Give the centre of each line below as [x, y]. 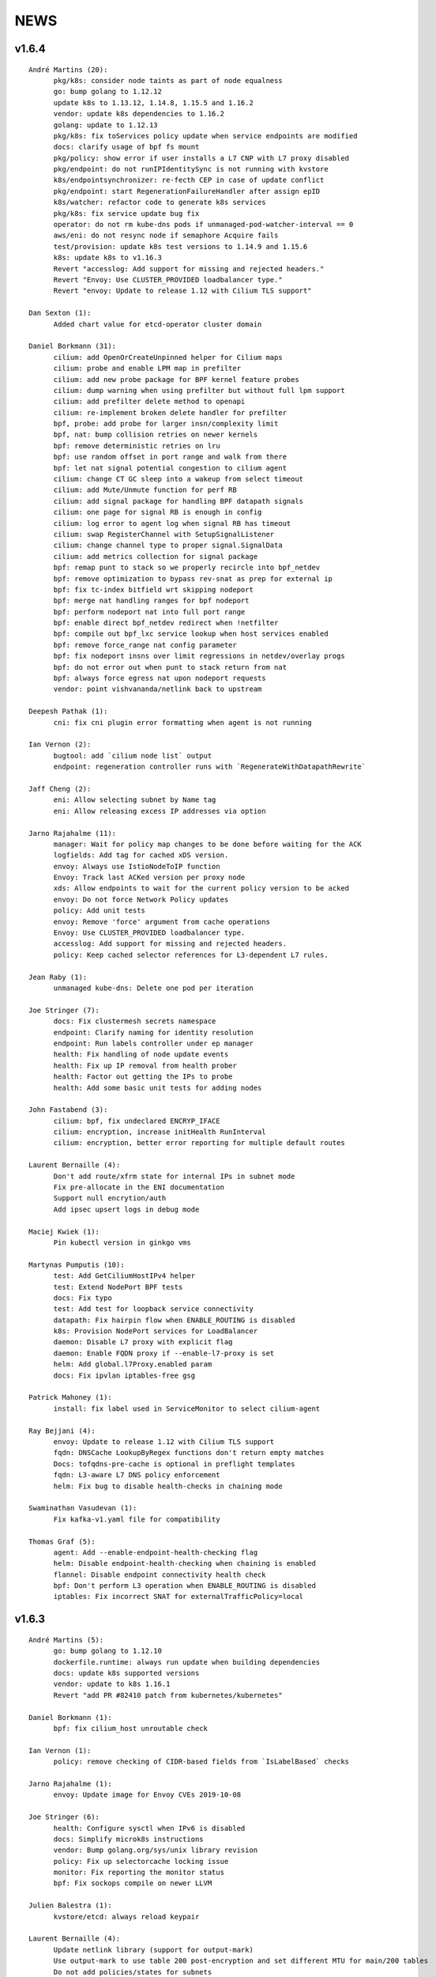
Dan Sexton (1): [60, 313]
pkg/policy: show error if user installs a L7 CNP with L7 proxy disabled [201, 158]
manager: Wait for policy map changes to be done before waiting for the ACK [208, 844]
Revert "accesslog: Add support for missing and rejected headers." [189, 268]
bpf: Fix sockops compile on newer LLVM [133, 1883]
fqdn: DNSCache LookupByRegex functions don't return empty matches [189, 1453]
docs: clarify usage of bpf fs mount [126, 147]
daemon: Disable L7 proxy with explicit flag [143, 1342]
